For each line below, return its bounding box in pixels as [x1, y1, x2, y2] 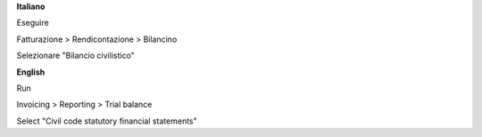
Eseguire [16, 18, 49, 28]
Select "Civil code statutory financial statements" [16, 116, 198, 126]
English [16, 67, 46, 77]
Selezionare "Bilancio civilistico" [16, 50, 136, 61]
